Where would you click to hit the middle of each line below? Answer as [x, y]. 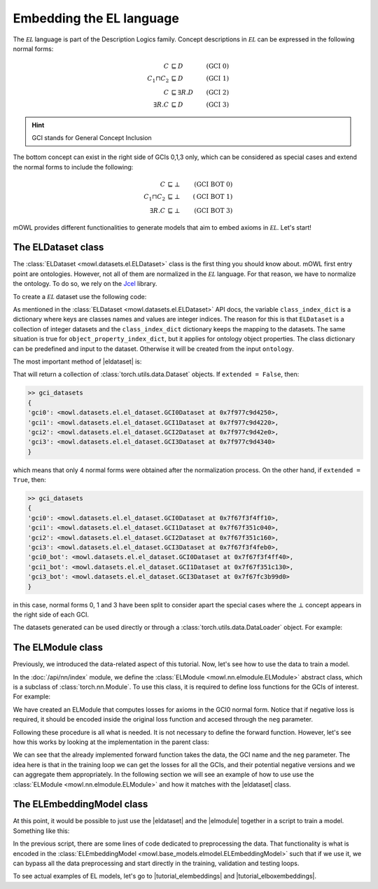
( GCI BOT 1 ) [213, 197]
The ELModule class [58, 648]
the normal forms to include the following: [73, 167]
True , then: [30, 480]
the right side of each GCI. [51, 614]
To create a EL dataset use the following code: [80, 296]
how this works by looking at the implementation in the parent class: [111, 742]
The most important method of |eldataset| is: [77, 361]
